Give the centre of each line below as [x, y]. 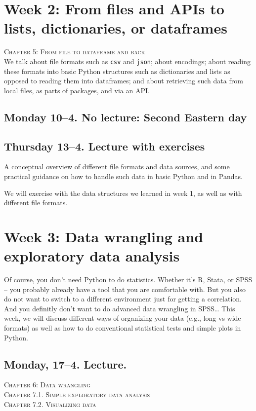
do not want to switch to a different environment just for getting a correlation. [123, 299]
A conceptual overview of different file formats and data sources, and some [117, 167]
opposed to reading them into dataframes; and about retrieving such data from [124, 81]
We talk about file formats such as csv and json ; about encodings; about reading [127, 61]
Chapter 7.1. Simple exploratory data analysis [77, 394]
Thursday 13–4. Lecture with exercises [105, 146]
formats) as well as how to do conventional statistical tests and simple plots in [123, 327]
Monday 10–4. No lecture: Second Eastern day [126, 117]
